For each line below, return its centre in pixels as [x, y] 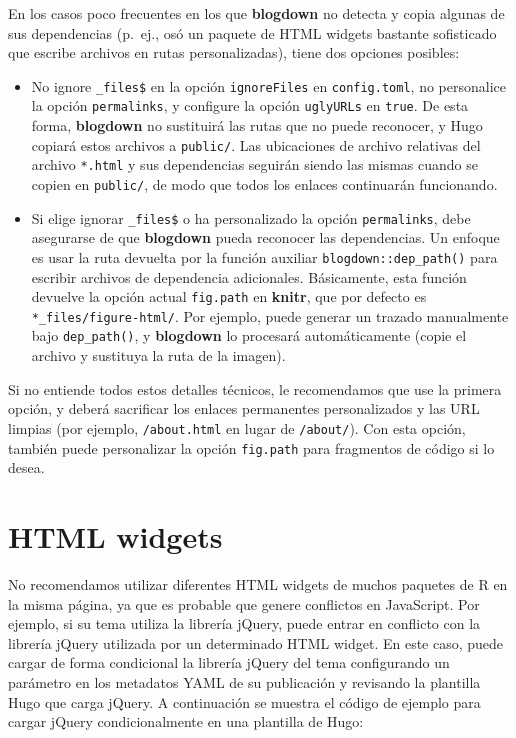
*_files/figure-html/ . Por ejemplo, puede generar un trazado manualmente [270, 315]
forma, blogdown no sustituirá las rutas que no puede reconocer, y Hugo [257, 125]
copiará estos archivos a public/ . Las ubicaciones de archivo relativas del [256, 144]
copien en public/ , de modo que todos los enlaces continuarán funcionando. [264, 184]
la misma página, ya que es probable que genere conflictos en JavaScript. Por [244, 603]
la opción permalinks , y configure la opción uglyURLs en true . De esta [250, 105]
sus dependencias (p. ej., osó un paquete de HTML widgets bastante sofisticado [252, 32]
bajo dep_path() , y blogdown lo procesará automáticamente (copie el [249, 335]
